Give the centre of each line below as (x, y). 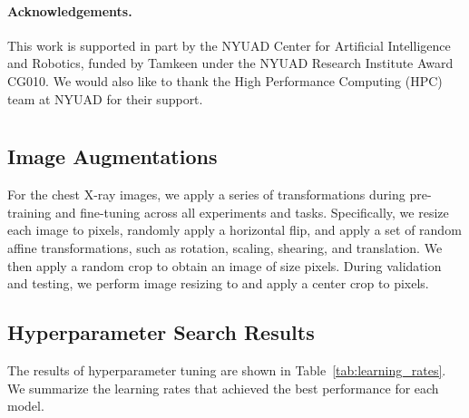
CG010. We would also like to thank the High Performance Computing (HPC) (225, 80)
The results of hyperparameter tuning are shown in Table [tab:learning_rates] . (227, 369)
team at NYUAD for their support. (105, 98)
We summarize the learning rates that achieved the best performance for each (223, 388)
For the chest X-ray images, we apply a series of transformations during (206, 194)
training (29, 212)
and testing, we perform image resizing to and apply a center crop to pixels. (218, 283)
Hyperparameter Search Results (161, 332)
